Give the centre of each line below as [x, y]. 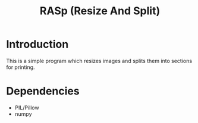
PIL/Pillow [27, 108]
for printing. [21, 67]
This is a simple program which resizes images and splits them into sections [99, 61]
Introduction [37, 44]
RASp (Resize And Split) [100, 11]
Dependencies [43, 91]
